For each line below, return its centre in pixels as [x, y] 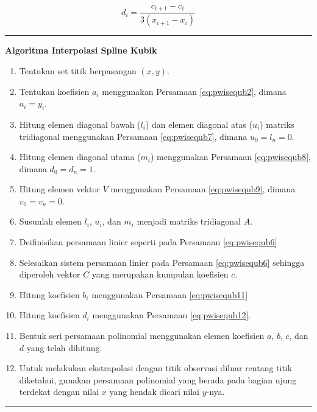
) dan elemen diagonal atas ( [199, 124]
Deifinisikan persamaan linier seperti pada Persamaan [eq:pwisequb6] [148, 242]
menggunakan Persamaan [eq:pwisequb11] [170, 294]
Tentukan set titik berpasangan [78, 70]
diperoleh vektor [50, 274]
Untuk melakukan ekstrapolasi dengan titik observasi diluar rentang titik [156, 368]
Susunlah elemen [50, 221]
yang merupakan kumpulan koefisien [160, 274]
